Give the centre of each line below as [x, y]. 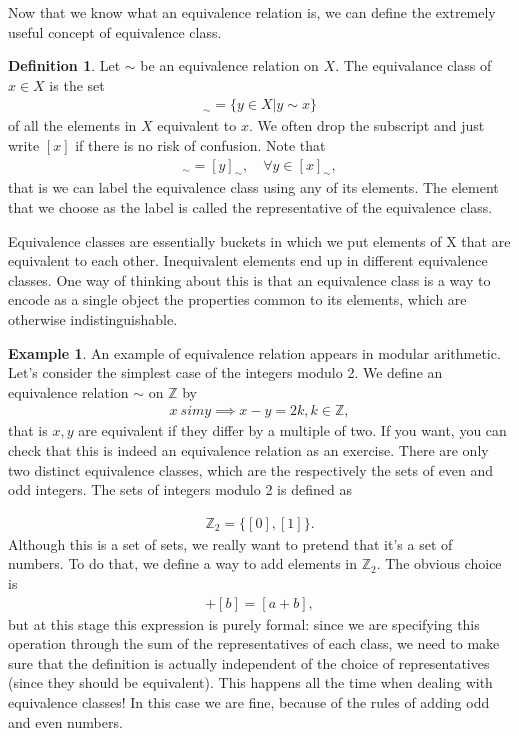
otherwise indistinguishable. [93, 318]
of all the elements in [72, 125]
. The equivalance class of [413, 65]
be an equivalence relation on [229, 65]
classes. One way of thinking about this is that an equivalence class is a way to [249, 279]
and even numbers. [65, 721]
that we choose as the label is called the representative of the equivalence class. [250, 207]
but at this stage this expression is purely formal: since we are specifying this [244, 623]
